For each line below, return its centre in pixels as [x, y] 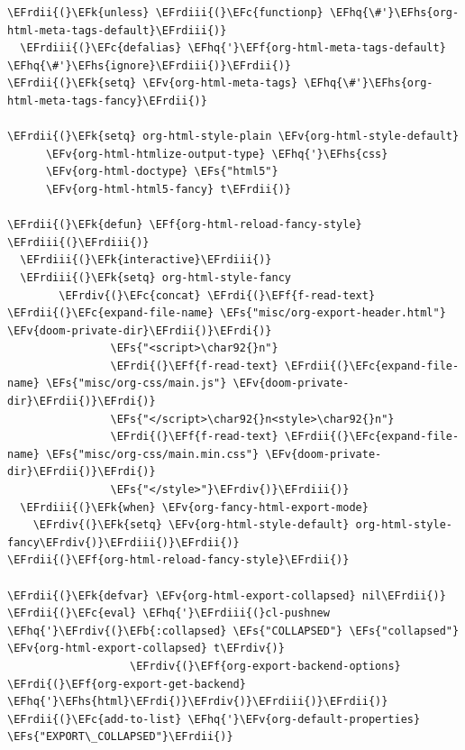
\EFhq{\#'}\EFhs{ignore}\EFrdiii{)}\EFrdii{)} [149, 65]
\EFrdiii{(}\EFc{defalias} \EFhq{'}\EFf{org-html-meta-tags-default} [233, 48]
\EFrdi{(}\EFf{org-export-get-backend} [127, 684]
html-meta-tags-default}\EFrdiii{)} [117, 30]
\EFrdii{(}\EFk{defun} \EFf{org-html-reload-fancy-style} [185, 225]
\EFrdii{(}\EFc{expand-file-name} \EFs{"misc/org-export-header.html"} [227, 313]
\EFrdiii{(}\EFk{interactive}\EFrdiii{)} [146, 260]
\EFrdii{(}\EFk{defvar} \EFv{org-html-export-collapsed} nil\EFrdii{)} [227, 595]
